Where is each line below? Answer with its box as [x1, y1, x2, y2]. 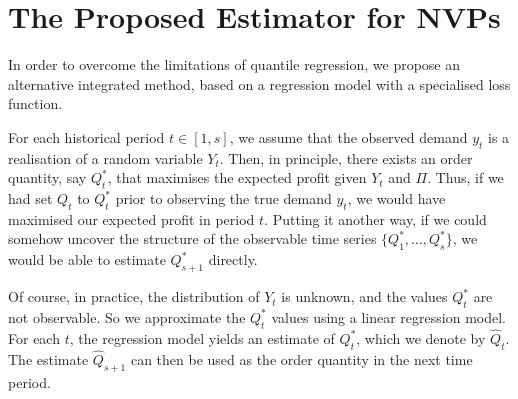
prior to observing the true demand [115, 188, 332, 209]
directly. [208, 249, 258, 270]
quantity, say [8, 167, 87, 188]
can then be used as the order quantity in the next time [130, 348, 473, 369]
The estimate [8, 348, 89, 369]
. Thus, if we [427, 167, 504, 188]
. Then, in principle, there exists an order [219, 147, 473, 168]
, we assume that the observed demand [229, 126, 468, 147]
